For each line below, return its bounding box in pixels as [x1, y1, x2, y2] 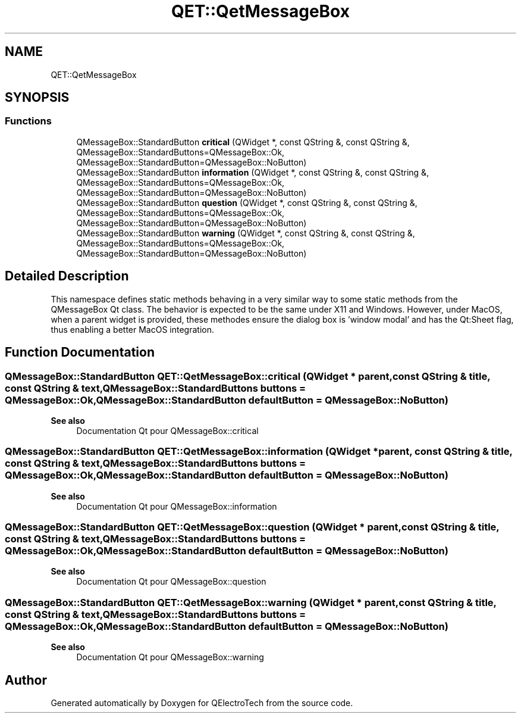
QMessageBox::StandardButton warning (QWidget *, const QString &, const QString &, [76, 227, 415, 238]
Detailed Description [5, 269, 129, 284]
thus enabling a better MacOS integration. [51, 324, 215, 335]
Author [5, 672, 47, 688]
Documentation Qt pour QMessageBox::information [76, 501, 277, 511]
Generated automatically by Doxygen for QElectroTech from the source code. [51, 697, 353, 708]
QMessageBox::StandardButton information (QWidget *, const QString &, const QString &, [76, 167, 429, 177]
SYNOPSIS [5, 90, 70, 105]
